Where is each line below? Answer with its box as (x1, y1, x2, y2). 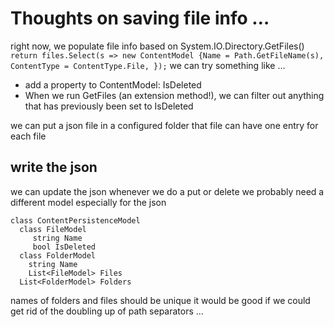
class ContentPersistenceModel (10, 215, 141, 226)
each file (10, 130, 47, 142)
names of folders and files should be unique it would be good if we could (10, 294, 311, 306)
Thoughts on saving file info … (10, 7, 270, 30)
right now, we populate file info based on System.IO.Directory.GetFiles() (10, 40, 305, 52)
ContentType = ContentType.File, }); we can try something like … (10, 59, 286, 71)
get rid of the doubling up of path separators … (10, 305, 204, 317)
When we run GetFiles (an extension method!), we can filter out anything (24, 89, 325, 101)
